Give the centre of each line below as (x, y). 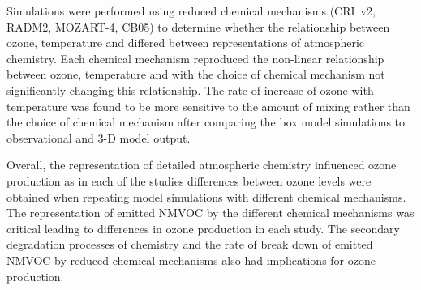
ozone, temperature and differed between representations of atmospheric (186, 43)
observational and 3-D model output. (99, 137)
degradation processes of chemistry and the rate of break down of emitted (190, 244)
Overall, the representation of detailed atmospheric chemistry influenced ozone (202, 165)
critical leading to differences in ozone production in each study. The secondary (203, 228)
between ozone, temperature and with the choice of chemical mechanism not (196, 74)
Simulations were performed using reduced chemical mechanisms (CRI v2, (191, 11)
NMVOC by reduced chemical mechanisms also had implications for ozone (191, 260)
